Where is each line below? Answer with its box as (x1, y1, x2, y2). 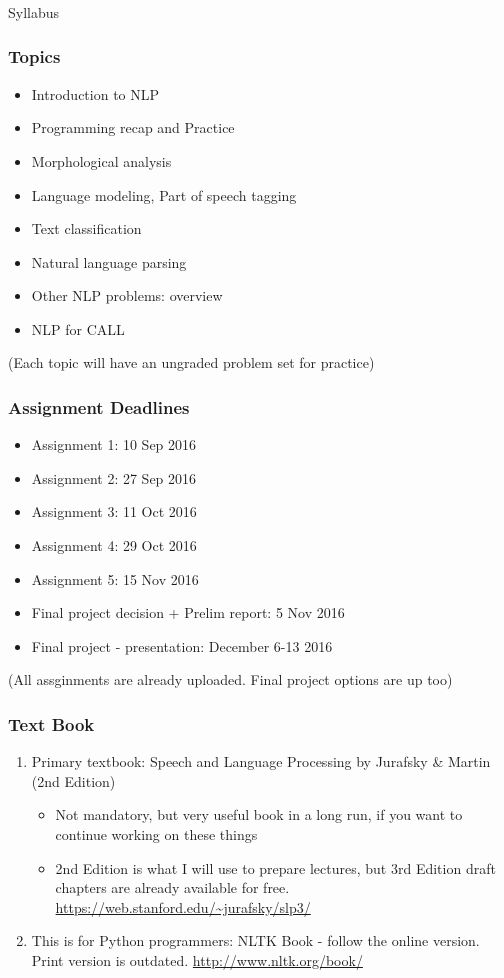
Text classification (31, 218, 142, 239)
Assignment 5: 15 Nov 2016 (31, 568, 199, 589)
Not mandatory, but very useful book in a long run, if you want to (55, 804, 463, 825)
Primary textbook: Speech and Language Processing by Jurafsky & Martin (31, 751, 491, 772)
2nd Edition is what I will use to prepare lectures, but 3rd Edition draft (55, 857, 496, 878)
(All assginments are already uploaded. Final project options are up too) (8, 669, 453, 690)
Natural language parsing (31, 251, 187, 272)
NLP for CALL (31, 318, 125, 339)
